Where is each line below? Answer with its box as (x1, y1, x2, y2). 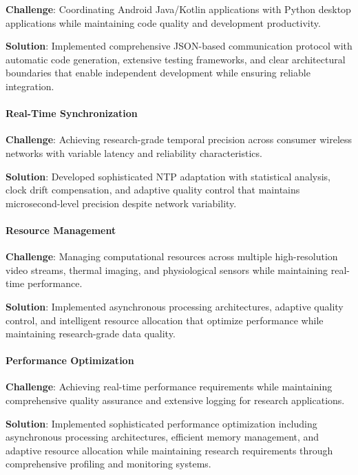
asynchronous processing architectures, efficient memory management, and (6, 430, 319, 444)
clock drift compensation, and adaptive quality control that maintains (6, 182, 300, 197)
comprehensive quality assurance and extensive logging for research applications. (6, 393, 345, 408)
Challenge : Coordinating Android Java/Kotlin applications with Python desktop (6, 2, 351, 16)
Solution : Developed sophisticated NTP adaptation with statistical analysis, (6, 169, 331, 183)
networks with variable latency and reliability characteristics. (6, 145, 262, 160)
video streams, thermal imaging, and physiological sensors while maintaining (6, 262, 328, 277)
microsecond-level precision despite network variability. (6, 196, 237, 210)
